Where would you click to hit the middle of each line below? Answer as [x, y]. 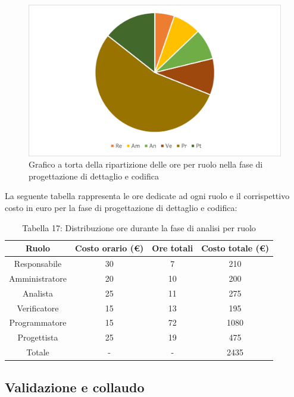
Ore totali [173, 248]
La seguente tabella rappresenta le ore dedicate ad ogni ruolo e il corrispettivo [147, 196]
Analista [38, 293]
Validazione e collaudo [75, 387]
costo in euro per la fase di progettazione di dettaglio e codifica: [121, 208]
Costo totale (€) [235, 248]
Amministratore [38, 278]
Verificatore [38, 308]
